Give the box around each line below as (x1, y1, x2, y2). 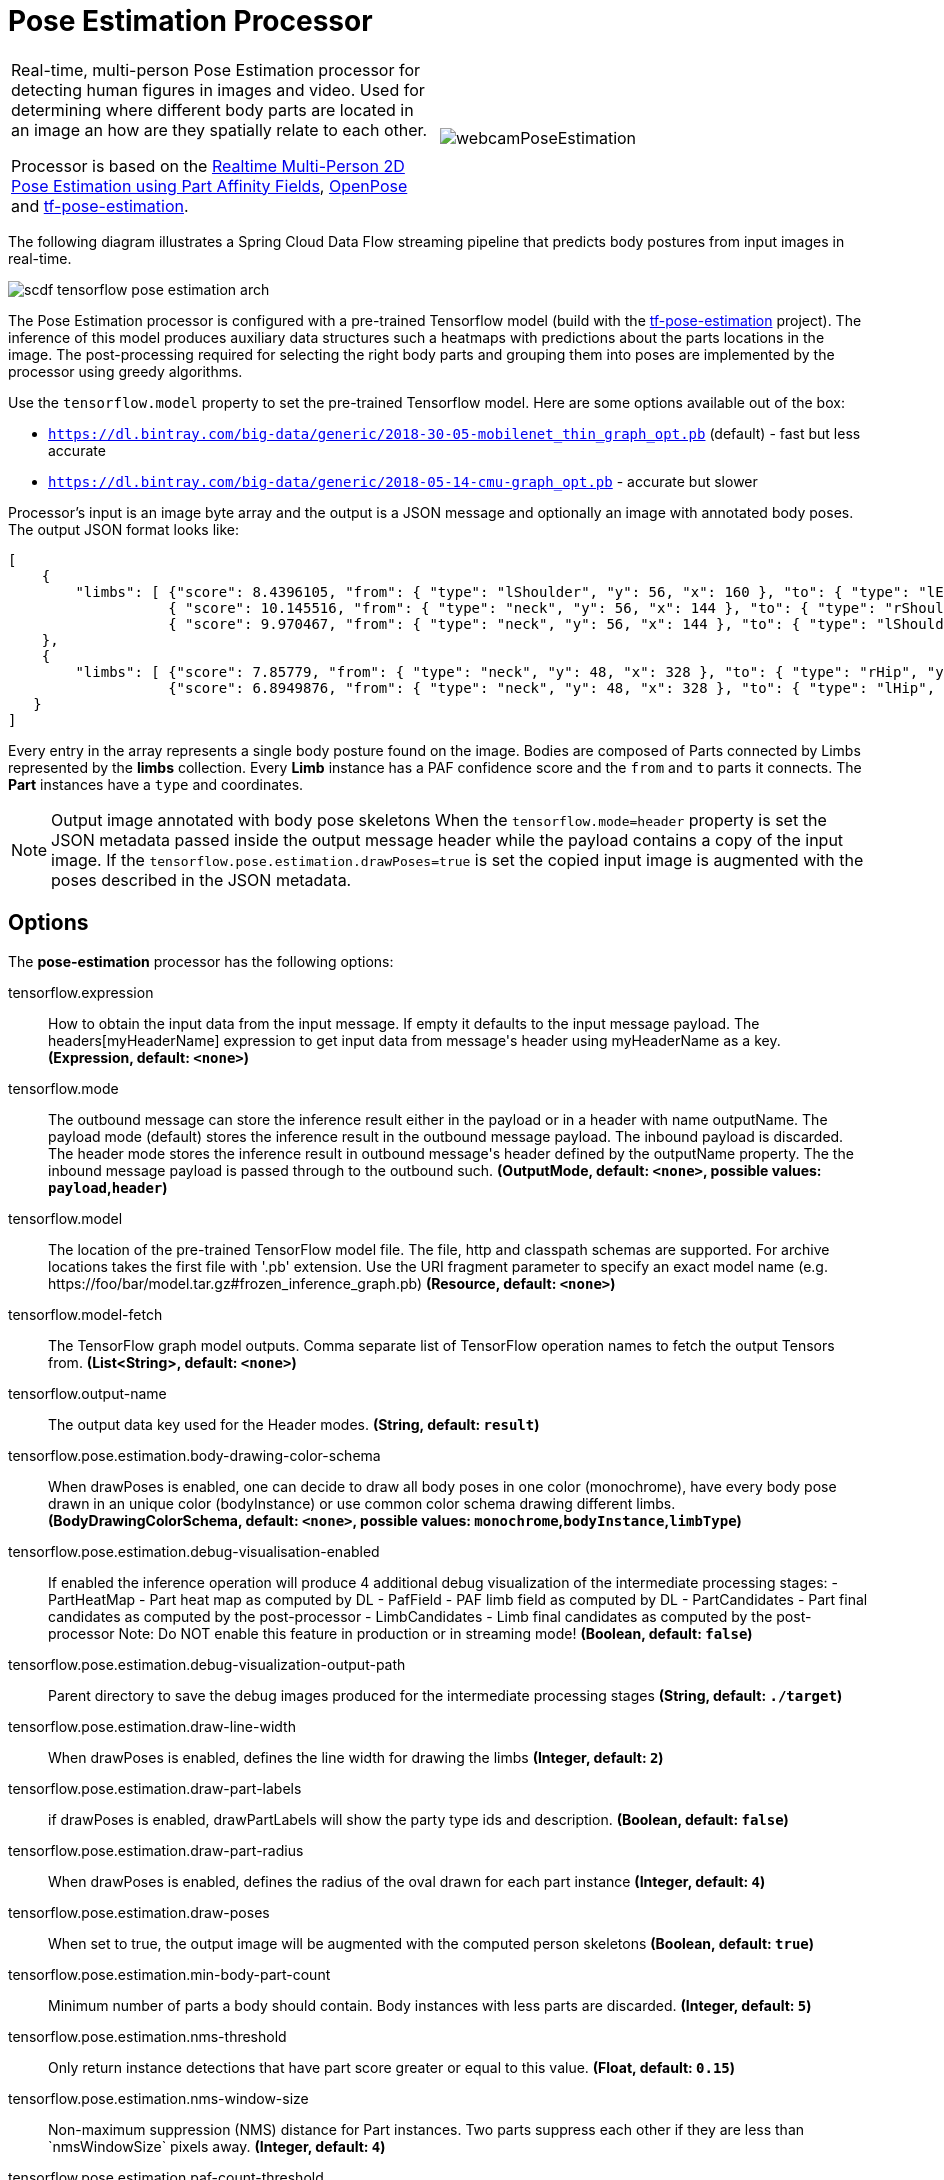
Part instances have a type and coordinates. (8, 775, 304, 793)
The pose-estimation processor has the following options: (8, 952, 394, 970)
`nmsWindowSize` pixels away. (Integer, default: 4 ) (48, 2137, 386, 2155)
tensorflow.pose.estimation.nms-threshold (8, 2027, 287, 2045)
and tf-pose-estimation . (11, 195, 189, 216)
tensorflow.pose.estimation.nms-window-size (8, 2089, 309, 2107)
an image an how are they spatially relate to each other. (11, 119, 428, 140)
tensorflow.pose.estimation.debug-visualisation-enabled (8, 1542, 380, 1560)
